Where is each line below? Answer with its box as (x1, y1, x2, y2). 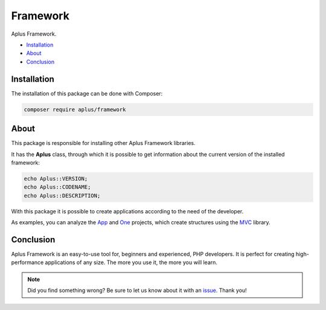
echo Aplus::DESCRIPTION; (24, 192, 101, 199)
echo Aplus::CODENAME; (24, 184, 91, 190)
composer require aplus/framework (24, 106, 126, 113)
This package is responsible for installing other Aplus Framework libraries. (11, 140, 196, 147)
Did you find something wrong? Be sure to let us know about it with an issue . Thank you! (27, 287, 247, 294)
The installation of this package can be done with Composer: (11, 89, 163, 97)
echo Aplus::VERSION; (24, 175, 88, 182)
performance (11, 259, 44, 266)
